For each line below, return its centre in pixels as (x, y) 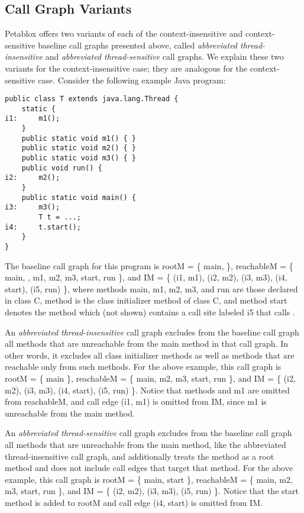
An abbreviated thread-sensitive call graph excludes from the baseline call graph (148, 433)
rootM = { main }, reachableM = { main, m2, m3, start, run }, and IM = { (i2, (150, 378)
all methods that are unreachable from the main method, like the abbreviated (145, 444)
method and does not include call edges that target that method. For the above (149, 468)
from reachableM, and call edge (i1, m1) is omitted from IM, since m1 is (136, 401)
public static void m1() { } (79, 138)
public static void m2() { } (79, 148)
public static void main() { (79, 197)
